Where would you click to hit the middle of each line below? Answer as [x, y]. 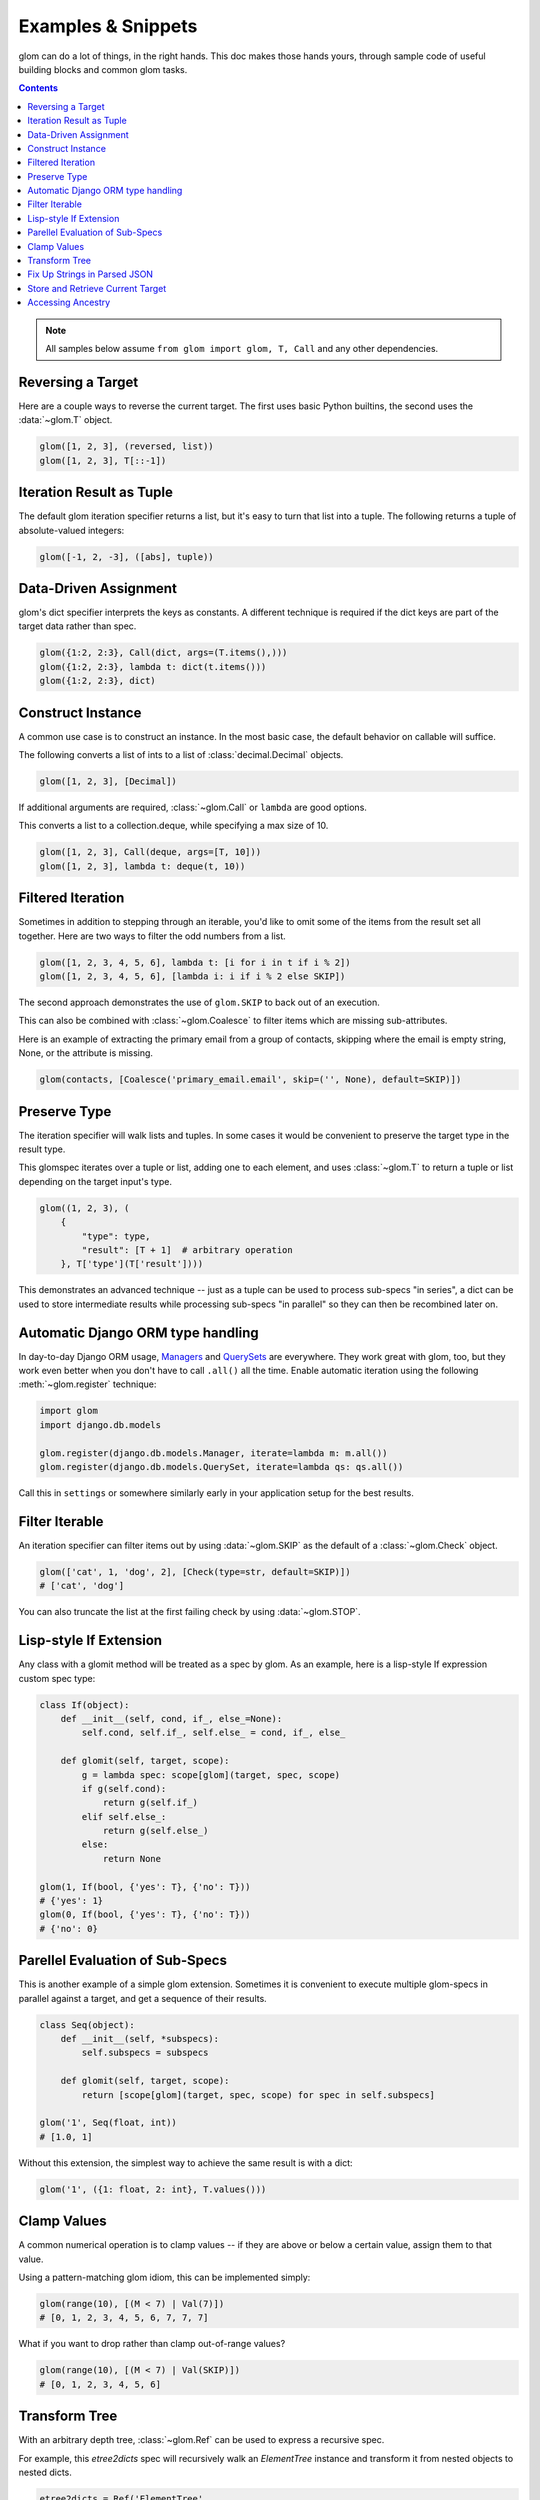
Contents [38, 88]
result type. [42, 1149]
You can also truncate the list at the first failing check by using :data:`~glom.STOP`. [189, 1612]
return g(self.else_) [155, 1831]
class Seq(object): [87, 2024]
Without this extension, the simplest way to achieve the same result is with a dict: [185, 2162]
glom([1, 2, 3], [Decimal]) [108, 781]
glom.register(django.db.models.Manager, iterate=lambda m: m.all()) [213, 1453]
